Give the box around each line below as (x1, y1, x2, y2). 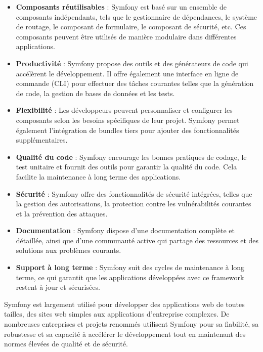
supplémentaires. (16, 135, 68, 145)
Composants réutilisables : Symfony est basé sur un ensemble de (16, 2, 227, 12)
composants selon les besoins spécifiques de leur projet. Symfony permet (16, 114, 240, 125)
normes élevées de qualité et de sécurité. (4, 338, 128, 349)
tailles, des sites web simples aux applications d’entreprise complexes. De (4, 309, 230, 319)
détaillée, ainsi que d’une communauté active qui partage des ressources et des (16, 235, 259, 245)
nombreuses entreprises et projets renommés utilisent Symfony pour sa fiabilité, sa (4, 319, 259, 329)
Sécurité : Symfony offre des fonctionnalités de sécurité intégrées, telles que (16, 188, 252, 199)
